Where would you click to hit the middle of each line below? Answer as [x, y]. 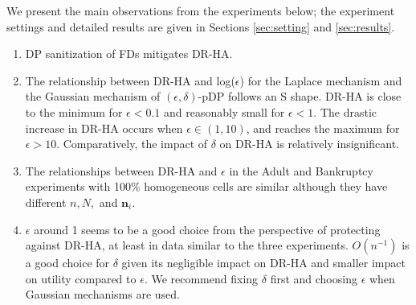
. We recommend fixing [201, 278]
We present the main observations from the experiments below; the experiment [201, 10]
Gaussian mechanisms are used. [103, 294]
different [46, 202]
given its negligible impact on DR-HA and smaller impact [263, 263]
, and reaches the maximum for [323, 128]
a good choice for [67, 263]
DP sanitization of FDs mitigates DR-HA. [129, 54]
